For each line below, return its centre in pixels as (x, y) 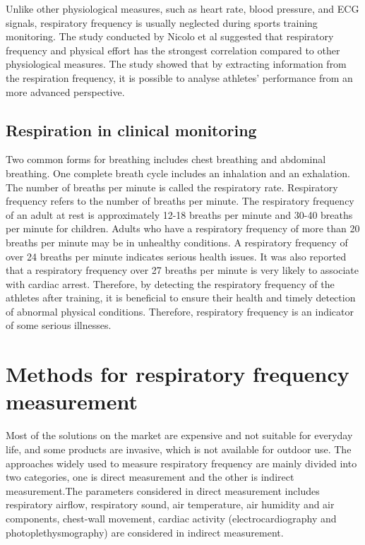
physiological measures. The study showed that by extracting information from (176, 64)
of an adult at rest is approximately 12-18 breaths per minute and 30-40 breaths (179, 214)
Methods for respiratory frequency (178, 374)
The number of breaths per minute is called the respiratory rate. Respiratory (172, 187)
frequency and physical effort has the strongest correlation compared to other (173, 50)
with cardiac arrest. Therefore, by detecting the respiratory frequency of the (170, 283)
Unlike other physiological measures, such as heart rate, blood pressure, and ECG (182, 8)
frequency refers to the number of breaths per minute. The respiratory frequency (180, 201)
